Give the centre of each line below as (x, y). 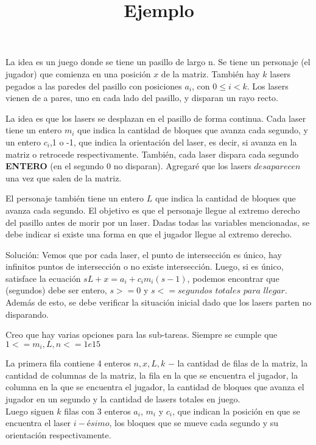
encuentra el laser (38, 423)
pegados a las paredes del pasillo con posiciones (94, 86)
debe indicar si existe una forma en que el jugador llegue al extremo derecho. (149, 234)
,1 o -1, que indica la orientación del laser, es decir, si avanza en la (173, 142)
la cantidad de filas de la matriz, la (243, 363)
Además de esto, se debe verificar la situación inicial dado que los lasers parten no (159, 302)
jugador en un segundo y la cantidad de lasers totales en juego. (123, 399)
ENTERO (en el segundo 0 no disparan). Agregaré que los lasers (128, 166)
